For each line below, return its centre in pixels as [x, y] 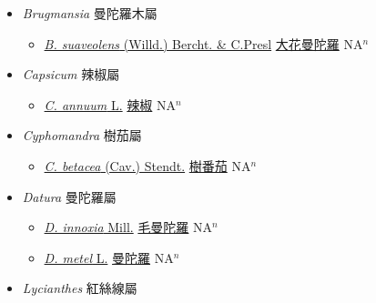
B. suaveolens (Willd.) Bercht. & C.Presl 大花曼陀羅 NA [203, 43]
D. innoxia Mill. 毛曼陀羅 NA [128, 227]
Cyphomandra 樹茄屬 [82, 135]
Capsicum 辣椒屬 [71, 74]
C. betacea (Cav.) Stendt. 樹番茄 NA [147, 165]
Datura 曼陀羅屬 [69, 196]
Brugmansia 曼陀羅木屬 [90, 13]
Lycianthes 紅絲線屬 [80, 288]
